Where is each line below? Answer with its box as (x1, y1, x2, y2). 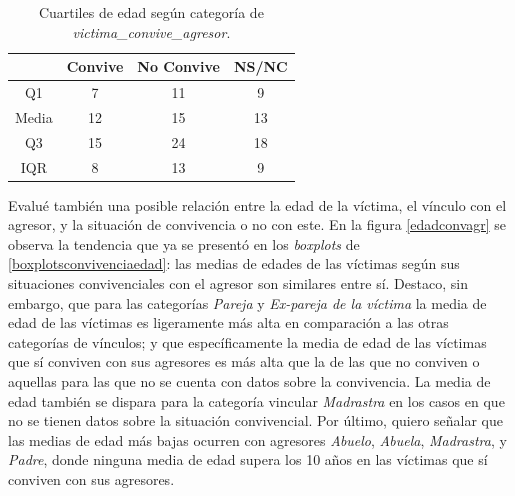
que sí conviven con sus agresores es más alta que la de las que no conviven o (8, 351, 480, 372)
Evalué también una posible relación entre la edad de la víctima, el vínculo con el (8, 194, 507, 215)
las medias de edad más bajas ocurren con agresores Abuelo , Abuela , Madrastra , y (8, 429, 507, 450)
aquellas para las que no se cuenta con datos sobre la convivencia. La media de (8, 371, 491, 391)
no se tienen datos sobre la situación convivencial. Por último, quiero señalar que (8, 410, 504, 431)
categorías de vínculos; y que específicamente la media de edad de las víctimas (8, 331, 487, 352)
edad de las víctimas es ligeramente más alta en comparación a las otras (8, 312, 449, 333)
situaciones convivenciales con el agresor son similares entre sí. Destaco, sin (8, 273, 468, 294)
